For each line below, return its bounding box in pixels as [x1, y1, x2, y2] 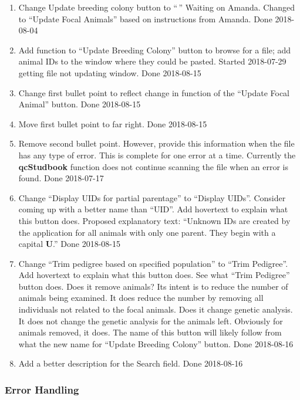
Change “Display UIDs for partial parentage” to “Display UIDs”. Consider [18, 191, 286, 204]
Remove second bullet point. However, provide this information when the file [18, 137, 295, 150]
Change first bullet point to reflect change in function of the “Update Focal [18, 86, 290, 99]
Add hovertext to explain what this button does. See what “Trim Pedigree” [18, 269, 290, 281]
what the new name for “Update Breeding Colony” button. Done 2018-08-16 [18, 337, 294, 350]
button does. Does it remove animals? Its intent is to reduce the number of [18, 280, 288, 292]
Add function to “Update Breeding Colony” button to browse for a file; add [18, 43, 291, 56]
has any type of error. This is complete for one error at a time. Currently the [18, 148, 296, 161]
